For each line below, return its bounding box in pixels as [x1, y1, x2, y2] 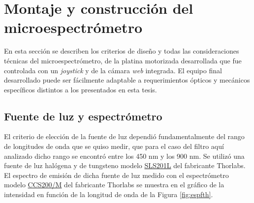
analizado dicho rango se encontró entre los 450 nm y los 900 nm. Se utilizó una [4, 150, 245, 161]
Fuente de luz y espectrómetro [4, 108, 162, 123]
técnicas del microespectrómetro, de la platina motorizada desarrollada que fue [4, 55, 242, 65]
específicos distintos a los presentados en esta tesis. [4, 84, 157, 94]
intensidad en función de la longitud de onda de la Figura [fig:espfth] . [4, 189, 213, 200]
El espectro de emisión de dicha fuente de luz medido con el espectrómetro [4, 170, 229, 180]
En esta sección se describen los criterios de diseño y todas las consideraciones [4, 46, 239, 56]
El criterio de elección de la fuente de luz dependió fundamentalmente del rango [4, 131, 245, 142]
